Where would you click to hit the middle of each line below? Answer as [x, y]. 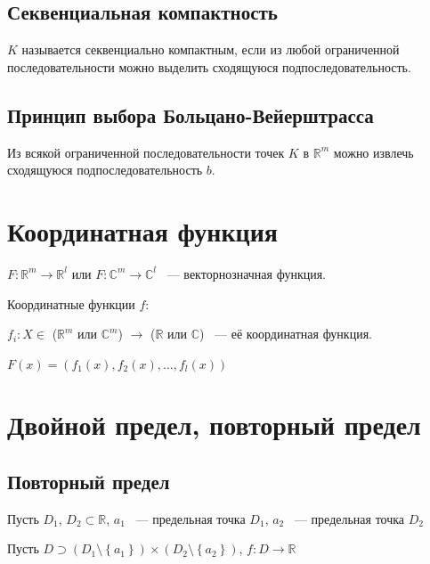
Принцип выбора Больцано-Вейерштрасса [191, 114]
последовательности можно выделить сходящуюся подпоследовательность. [209, 66]
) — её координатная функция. [286, 334]
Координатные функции [71, 303]
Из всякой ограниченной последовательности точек [146, 152]
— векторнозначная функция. [247, 273]
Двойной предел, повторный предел [214, 425]
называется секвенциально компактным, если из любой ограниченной [211, 49]
